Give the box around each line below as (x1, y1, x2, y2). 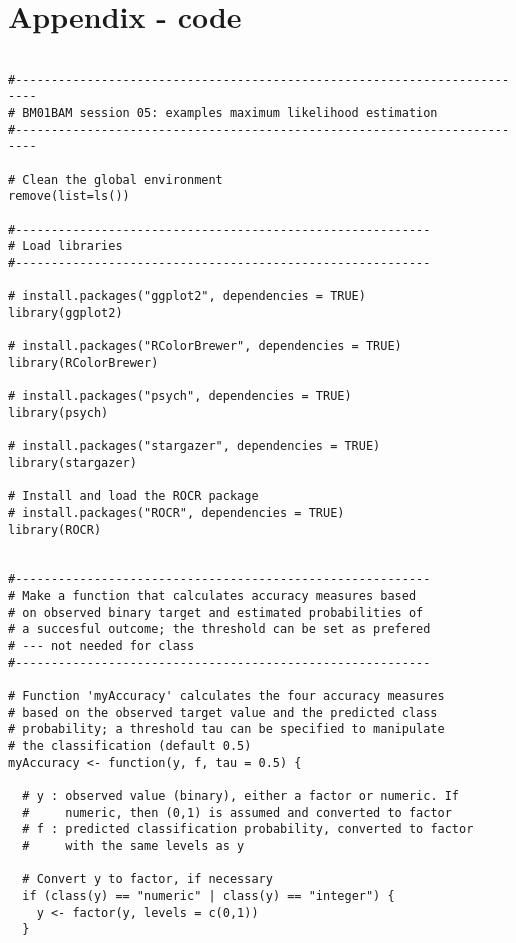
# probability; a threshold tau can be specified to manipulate (8, 722, 445, 737)
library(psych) (8, 405, 109, 420)
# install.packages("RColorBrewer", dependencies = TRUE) (8, 339, 402, 354)
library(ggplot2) (8, 305, 123, 320)
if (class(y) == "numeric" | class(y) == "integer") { (22, 888, 395, 903)
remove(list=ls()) (8, 189, 130, 204)
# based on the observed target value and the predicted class (8, 705, 438, 720)
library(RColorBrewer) (8, 355, 159, 370)
